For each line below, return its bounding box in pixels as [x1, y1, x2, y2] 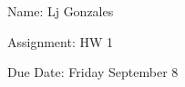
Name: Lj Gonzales [7, 2, 114, 20]
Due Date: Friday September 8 [7, 63, 179, 82]
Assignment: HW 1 [7, 32, 114, 51]
